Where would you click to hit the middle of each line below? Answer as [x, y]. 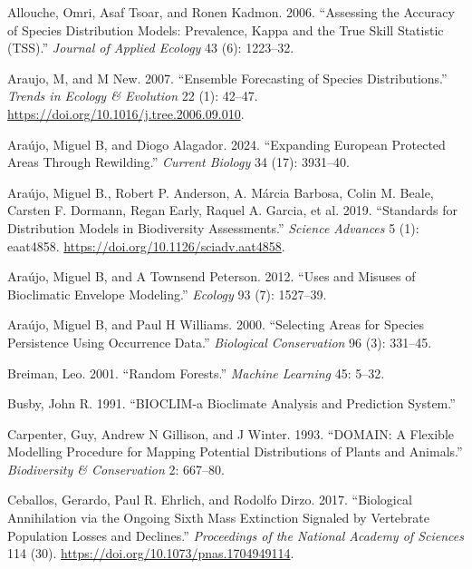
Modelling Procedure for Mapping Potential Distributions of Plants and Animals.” [235, 451]
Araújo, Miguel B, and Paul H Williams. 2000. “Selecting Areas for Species [216, 324]
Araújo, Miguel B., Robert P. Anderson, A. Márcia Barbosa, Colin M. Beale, [221, 192]
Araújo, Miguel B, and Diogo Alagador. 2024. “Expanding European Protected [226, 144]
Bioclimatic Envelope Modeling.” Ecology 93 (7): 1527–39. [167, 294]
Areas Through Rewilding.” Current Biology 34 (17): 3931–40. [178, 162]
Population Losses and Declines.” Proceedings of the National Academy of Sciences [236, 535]
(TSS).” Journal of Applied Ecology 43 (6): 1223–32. [151, 48]
